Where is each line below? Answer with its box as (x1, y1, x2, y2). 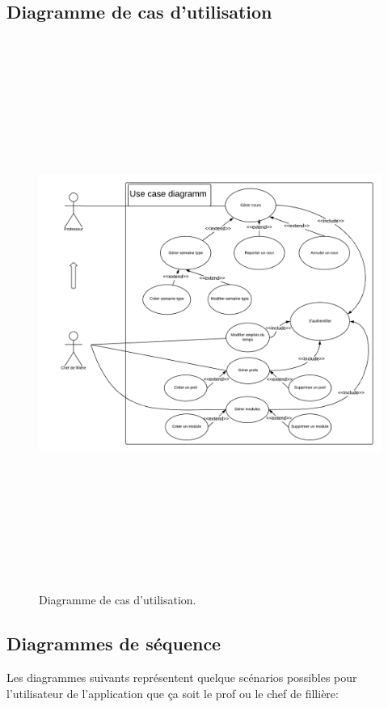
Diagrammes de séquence (6, 631, 221, 656)
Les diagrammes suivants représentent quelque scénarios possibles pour (6, 668, 357, 685)
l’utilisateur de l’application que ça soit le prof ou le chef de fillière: (6, 684, 339, 701)
